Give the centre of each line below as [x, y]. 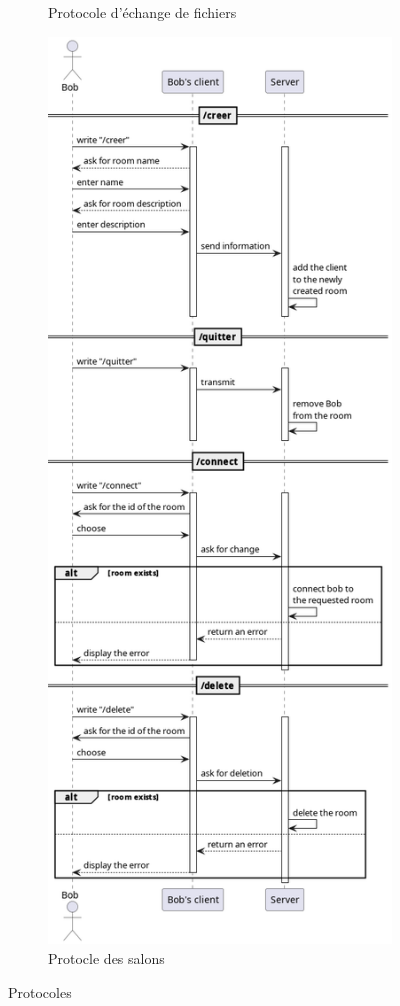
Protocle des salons [106, 958]
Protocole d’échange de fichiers [142, 12]
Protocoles [40, 991]
